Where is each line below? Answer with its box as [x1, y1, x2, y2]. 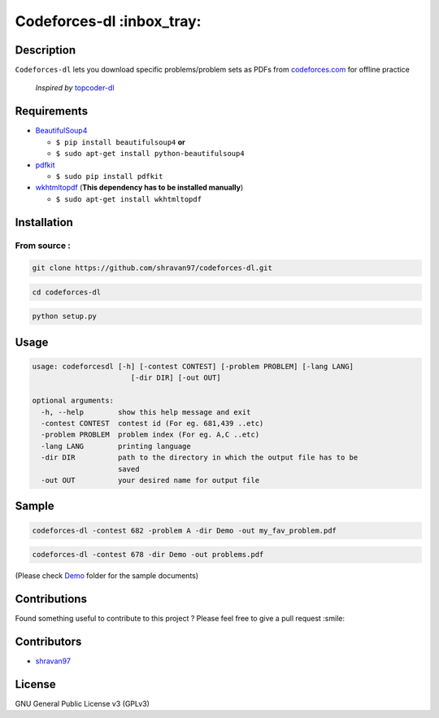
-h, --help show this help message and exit [41, 407, 251, 416]
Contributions [15, 592, 87, 606]
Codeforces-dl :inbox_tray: [15, 12, 202, 30]
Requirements [15, 104, 89, 118]
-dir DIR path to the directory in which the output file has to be [41, 453, 359, 463]
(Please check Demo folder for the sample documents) [15, 571, 199, 581]
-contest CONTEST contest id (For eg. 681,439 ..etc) [41, 419, 264, 428]
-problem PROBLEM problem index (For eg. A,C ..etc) [41, 430, 260, 439]
